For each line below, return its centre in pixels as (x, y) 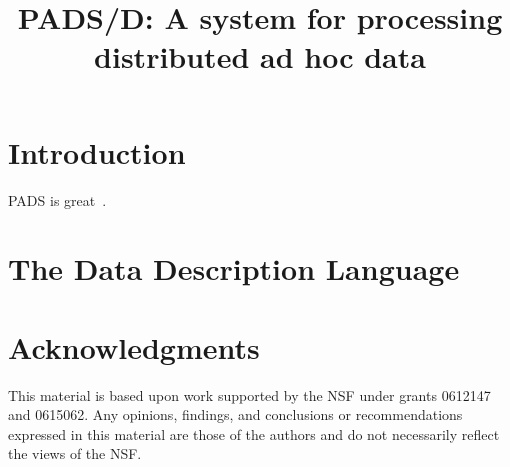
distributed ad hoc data (260, 56)
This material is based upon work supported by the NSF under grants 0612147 (249, 394)
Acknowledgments (134, 346)
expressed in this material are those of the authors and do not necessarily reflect (254, 433)
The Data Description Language (234, 268)
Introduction (97, 151)
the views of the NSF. (75, 453)
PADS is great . (57, 199)
